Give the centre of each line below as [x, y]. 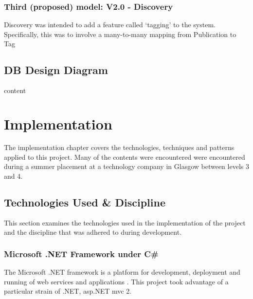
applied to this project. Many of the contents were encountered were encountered [125, 157]
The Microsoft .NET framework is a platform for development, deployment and [122, 271]
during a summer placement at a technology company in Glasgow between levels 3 [126, 166]
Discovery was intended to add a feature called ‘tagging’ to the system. [110, 25]
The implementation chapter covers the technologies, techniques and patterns [119, 147]
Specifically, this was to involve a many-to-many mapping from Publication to [120, 34]
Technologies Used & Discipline [85, 202]
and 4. [13, 176]
